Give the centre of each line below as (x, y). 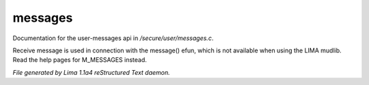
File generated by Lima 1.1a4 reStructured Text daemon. (91, 72)
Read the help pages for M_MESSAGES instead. (80, 60)
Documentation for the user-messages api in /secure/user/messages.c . (113, 38)
